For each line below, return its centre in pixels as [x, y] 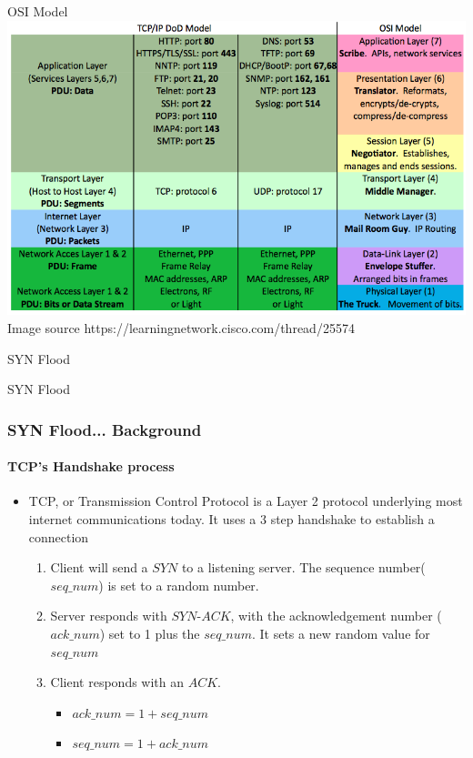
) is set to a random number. [179, 585]
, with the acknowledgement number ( [336, 616]
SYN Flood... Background [105, 429]
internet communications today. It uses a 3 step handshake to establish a [231, 518]
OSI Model [38, 11]
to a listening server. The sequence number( [303, 567]
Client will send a [99, 567]
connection [59, 536]
